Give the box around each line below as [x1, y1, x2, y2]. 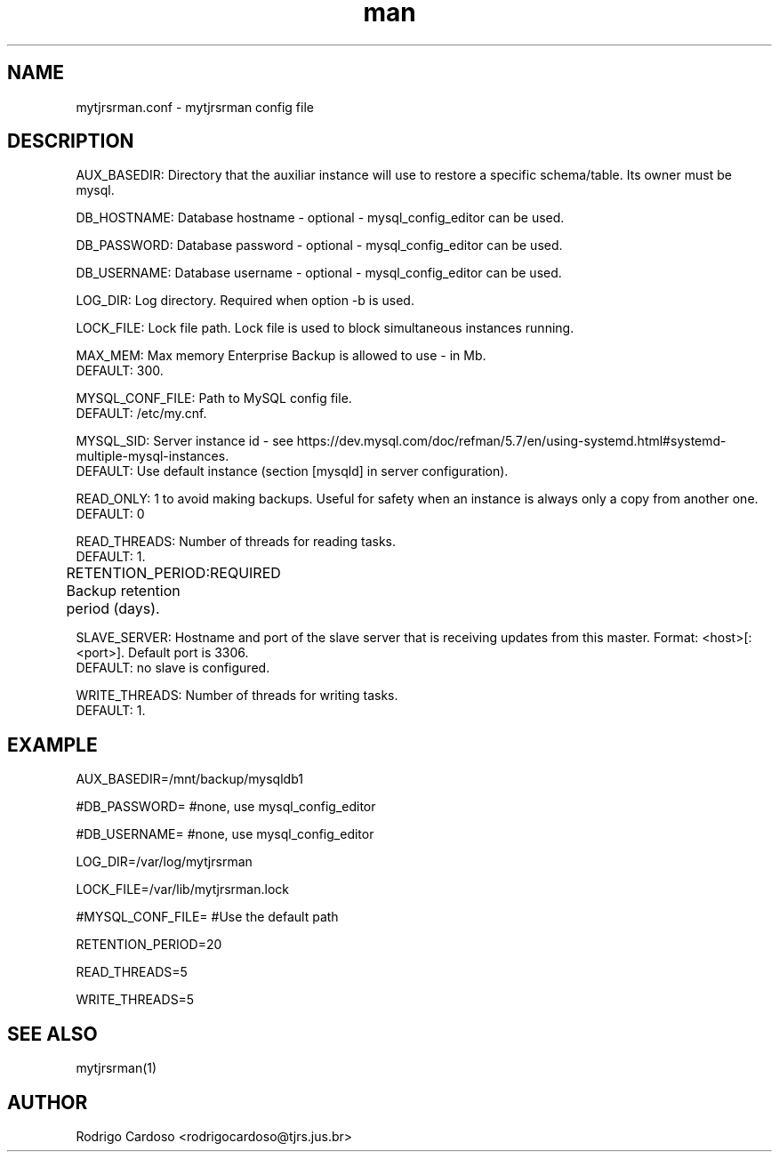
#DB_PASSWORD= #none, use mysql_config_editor [76, 799, 376, 815]
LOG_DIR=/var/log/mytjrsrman [76, 854, 253, 870]
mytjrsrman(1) [76, 1060, 157, 1076]
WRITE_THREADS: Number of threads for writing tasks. [76, 688, 398, 704]
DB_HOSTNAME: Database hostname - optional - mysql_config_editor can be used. [76, 210, 565, 226]
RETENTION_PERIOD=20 [76, 937, 222, 953]
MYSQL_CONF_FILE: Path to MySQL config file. [76, 390, 352, 406]
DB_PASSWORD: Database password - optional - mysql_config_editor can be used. [76, 237, 563, 254]
